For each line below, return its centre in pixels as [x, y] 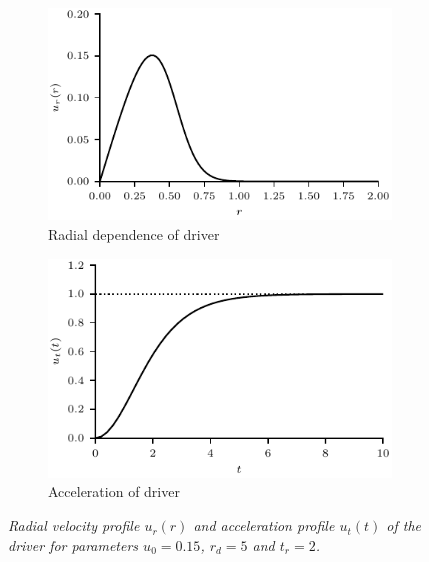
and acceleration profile [264, 525]
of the [403, 525]
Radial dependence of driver [134, 233]
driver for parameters [73, 544]
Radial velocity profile [74, 525]
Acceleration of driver [114, 491]
